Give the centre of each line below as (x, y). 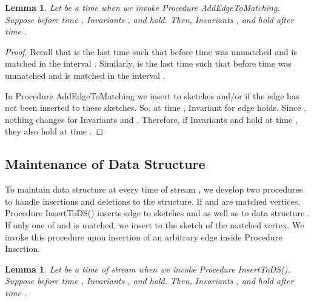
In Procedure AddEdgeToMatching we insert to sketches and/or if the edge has (152, 95)
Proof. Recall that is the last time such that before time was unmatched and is (151, 51)
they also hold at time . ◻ (54, 131)
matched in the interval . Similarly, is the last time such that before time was (148, 63)
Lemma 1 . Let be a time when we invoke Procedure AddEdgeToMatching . (142, 7)
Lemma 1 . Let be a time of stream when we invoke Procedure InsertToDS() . (148, 269)
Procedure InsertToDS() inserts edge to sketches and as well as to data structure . (157, 213)
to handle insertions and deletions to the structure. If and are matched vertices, (153, 201)
